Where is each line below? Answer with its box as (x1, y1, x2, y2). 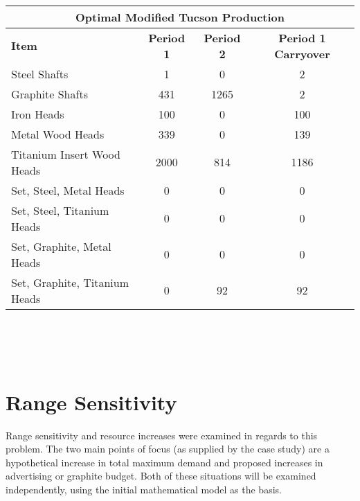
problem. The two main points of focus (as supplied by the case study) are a (6, 441, 330, 456)
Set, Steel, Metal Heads (11, 182, 125, 198)
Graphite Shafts (11, 85, 88, 102)
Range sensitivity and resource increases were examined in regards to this (6, 428, 318, 442)
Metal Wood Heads (11, 125, 105, 142)
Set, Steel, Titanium (11, 202, 109, 218)
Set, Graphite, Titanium (11, 274, 129, 290)
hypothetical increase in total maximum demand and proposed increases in (6, 455, 323, 469)
